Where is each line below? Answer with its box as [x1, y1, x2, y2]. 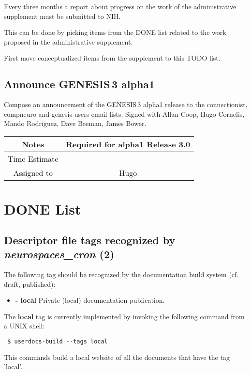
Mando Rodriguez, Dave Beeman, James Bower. [4, 118, 147, 128]
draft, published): [4, 279, 56, 289]
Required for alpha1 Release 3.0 [66, 138, 191, 150]
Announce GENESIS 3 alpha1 [4, 77, 155, 92]
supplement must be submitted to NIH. [4, 11, 121, 21]
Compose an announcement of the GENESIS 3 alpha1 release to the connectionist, [4, 99, 248, 109]
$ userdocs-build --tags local [7, 338, 108, 345]
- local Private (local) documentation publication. [15, 295, 165, 305]
